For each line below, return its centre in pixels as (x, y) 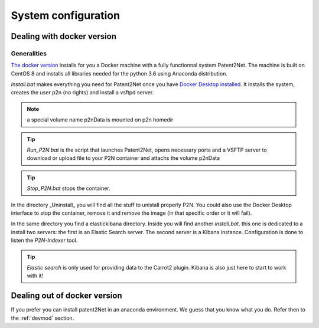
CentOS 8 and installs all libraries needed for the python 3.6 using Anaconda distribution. (119, 73)
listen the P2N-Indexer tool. (44, 240)
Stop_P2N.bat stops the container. (69, 188)
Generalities (29, 53)
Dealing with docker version (64, 36)
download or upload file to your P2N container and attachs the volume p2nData (123, 158)
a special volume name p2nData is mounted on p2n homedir (100, 120)
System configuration (66, 15)
